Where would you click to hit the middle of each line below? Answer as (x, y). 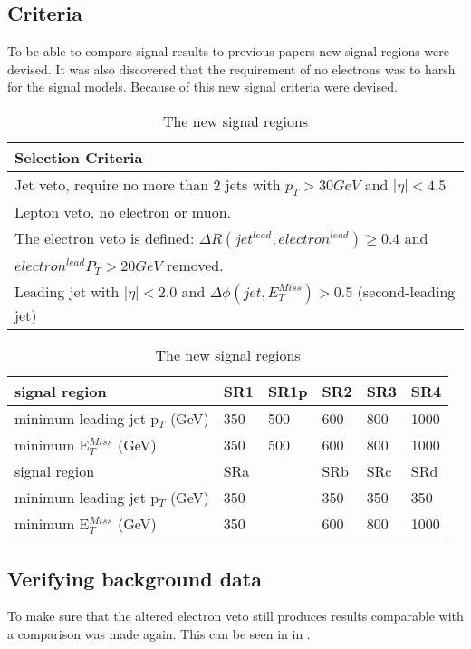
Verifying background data (135, 578)
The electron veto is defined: (105, 238)
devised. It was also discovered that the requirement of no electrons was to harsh (231, 68)
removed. (195, 266)
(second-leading (406, 292)
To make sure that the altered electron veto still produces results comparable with (235, 616)
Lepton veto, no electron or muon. (123, 212)
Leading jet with (67, 292)
